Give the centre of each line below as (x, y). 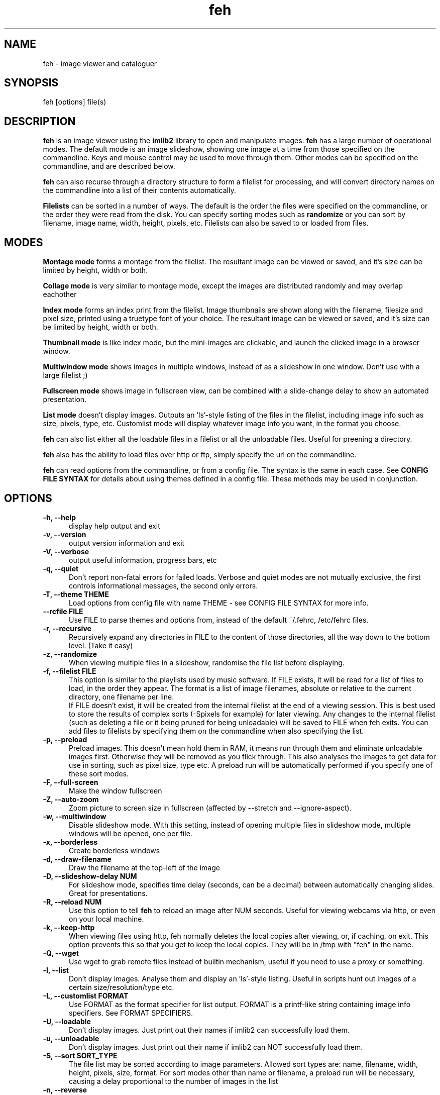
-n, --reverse (65, 1089)
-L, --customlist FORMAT (86, 996)
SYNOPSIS (31, 83)
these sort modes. (99, 773)
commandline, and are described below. (109, 166)
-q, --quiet (61, 568)
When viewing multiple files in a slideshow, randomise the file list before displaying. (207, 662)
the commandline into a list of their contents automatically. (139, 190)
